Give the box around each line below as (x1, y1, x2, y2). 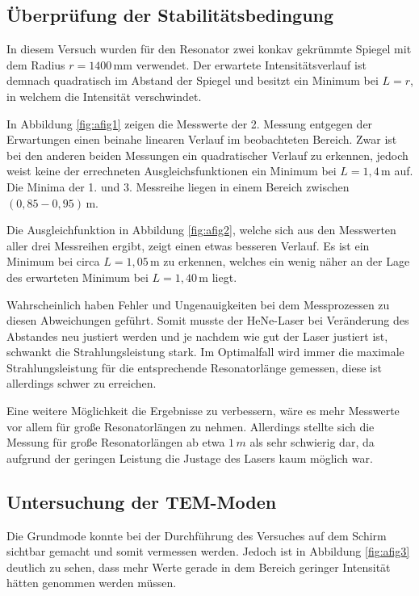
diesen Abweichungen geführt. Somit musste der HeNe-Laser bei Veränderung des (6, 312, 409, 329)
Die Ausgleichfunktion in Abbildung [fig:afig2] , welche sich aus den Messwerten (6, 221, 396, 238)
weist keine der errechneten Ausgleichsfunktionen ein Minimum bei (6, 162, 337, 179)
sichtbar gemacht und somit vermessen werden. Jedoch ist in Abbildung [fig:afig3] (6, 543, 410, 560)
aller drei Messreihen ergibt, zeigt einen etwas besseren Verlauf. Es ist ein (6, 237, 370, 254)
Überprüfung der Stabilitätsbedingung (6, 2, 334, 27)
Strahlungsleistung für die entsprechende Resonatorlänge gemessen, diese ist (6, 359, 382, 376)
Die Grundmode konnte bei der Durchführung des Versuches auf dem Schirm (6, 527, 387, 544)
